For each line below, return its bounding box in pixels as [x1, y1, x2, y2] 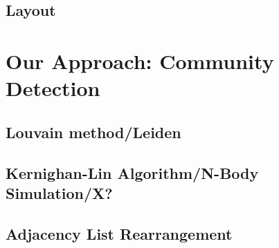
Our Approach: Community [6, 46, 274, 75]
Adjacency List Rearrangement [6, 222, 233, 244]
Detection [6, 74, 100, 102]
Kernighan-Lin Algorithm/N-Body [6, 162, 259, 183]
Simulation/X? [6, 182, 113, 203]
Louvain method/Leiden [6, 121, 181, 142]
